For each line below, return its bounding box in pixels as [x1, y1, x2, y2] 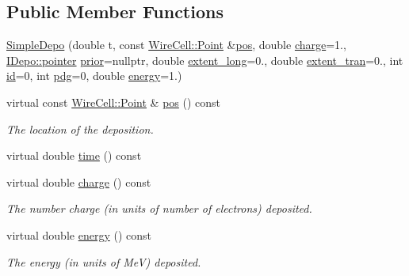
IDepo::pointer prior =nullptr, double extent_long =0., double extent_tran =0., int [6, 51, 403, 68]
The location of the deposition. [6, 120, 154, 137]
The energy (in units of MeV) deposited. [6, 253, 201, 270]
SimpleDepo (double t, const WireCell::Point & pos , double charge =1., [6, 36, 346, 53]
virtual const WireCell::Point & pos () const [6, 93, 221, 110]
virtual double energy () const [6, 226, 151, 243]
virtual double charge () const [6, 173, 151, 190]
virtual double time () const [6, 147, 142, 164]
